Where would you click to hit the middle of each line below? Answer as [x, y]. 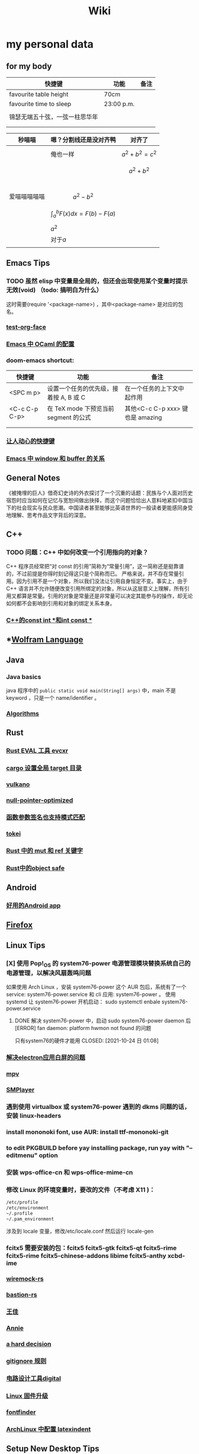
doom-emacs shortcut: [40, 361]
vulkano [18, 785]
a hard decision [29, 1344]
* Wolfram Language [45, 640]
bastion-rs [22, 1295]
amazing [150, 417]
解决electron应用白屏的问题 [46, 1058]
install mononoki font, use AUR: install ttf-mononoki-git [87, 1132]
